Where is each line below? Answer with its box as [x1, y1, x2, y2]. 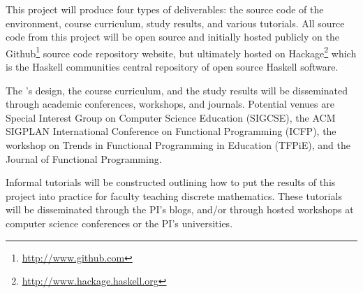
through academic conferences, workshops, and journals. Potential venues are [6, 97, 334, 111]
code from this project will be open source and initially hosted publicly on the [6, 29, 339, 44]
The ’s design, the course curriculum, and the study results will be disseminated [6, 83, 348, 97]
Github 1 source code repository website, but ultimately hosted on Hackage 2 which [6, 43, 357, 60]
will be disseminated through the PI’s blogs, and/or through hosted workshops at [6, 202, 354, 217]
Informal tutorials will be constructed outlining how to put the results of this [6, 175, 336, 190]
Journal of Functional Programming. [6, 151, 162, 166]
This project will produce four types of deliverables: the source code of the [6, 2, 324, 16]
